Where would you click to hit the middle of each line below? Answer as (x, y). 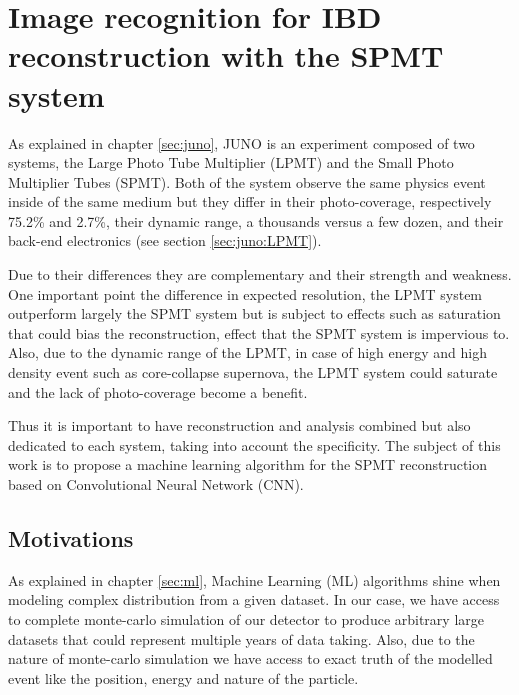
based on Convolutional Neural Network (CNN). (156, 484)
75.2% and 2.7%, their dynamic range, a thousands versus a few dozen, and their (256, 220)
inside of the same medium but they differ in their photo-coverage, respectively (250, 201)
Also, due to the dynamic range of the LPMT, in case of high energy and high (247, 352)
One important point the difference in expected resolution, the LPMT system (245, 293)
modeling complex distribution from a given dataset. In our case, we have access (254, 599)
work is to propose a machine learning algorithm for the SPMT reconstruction (248, 464)
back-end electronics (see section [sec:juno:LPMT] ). (165, 240)
